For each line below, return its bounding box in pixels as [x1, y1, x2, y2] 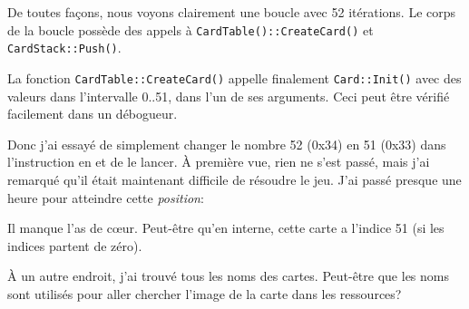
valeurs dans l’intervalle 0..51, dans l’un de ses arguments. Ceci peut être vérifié [7, 86, 450, 105]
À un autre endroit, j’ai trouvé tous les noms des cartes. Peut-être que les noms [7, 266, 449, 285]
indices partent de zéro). [7, 236, 142, 255]
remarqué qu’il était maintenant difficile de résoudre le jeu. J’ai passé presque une [7, 169, 462, 188]
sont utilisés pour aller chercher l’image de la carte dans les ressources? [7, 284, 402, 303]
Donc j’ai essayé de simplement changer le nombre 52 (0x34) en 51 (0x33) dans [7, 134, 446, 153]
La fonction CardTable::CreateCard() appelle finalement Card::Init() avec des [7, 68, 462, 87]
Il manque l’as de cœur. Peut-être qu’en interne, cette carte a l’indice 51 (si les [7, 218, 445, 237]
